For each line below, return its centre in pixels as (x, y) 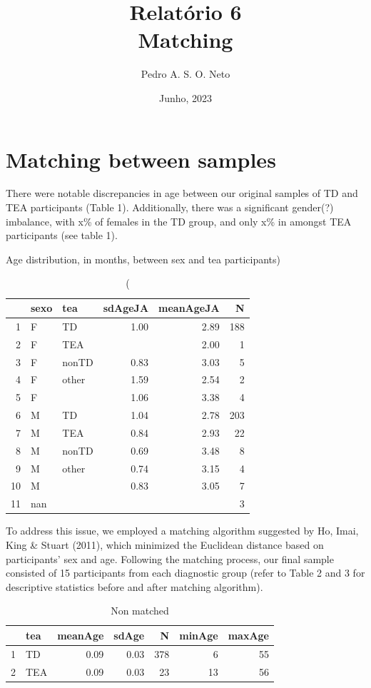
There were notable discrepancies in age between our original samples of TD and (182, 193)
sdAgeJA (126, 308)
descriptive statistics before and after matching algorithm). (134, 586)
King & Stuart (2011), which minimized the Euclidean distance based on (165, 544)
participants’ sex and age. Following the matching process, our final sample (170, 558)
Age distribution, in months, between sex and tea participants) (143, 259)
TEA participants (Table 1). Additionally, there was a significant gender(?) (170, 207)
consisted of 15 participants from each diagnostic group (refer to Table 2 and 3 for (185, 573)
